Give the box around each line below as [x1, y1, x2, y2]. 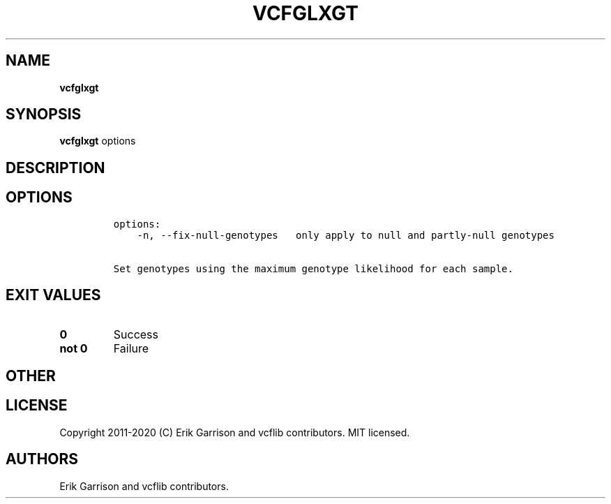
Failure [113, 341, 149, 355]
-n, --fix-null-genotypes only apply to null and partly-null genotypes [137, 229, 555, 241]
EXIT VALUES [6, 286, 101, 304]
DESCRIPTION [6, 158, 105, 177]
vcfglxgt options [59, 135, 136, 147]
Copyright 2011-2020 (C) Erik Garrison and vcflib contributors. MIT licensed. [59, 426, 410, 438]
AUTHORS [6, 450, 79, 468]
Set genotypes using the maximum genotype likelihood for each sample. [113, 262, 513, 274]
